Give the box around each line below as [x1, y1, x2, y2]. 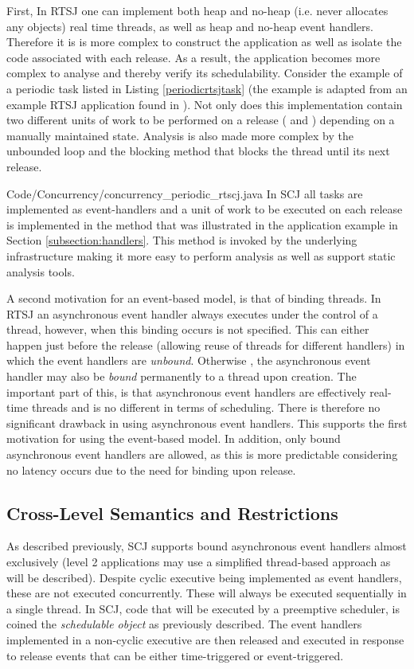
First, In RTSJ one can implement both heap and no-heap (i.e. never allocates [6, 2, 389, 18]
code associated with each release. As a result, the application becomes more [6, 49, 381, 65]
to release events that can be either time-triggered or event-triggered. [6, 647, 344, 663]
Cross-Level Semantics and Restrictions [6, 500, 338, 525]
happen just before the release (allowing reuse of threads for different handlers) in [6, 336, 405, 353]
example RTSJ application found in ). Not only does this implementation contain [6, 96, 403, 112]
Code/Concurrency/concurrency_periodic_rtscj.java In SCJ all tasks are [6, 185, 363, 201]
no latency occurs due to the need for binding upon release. [6, 461, 296, 478]
